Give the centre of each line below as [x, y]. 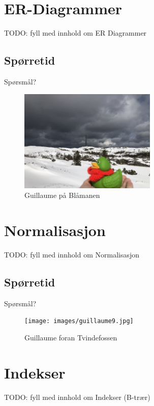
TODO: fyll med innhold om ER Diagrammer [75, 33]
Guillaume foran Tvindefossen [71, 338]
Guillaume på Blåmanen [62, 195]
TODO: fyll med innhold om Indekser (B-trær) [77, 397]
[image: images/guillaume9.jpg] [79, 321]
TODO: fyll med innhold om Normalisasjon [72, 255]
